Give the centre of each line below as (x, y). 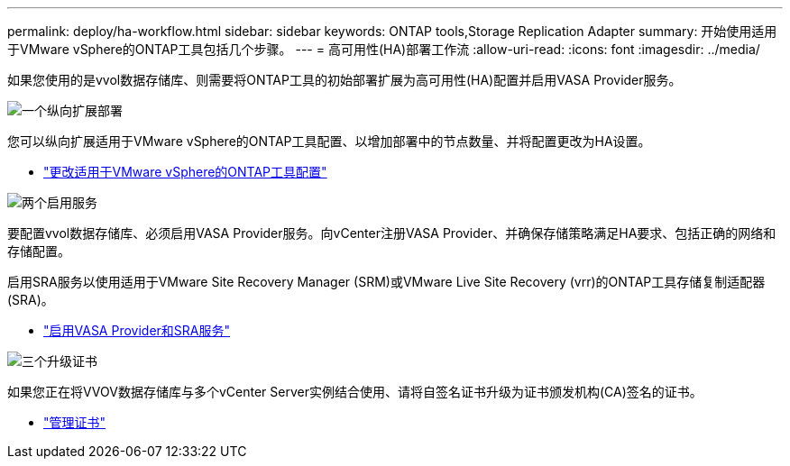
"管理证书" (75, 422)
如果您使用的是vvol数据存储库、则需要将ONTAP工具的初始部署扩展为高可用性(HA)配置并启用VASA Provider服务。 (344, 80)
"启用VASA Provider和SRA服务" (137, 330)
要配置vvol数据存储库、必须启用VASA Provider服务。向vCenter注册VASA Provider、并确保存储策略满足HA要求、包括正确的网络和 (392, 233)
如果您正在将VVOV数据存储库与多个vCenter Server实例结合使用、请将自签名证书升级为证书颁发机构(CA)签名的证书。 (355, 392)
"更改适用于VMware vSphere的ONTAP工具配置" (185, 172)
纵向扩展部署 (85, 110)
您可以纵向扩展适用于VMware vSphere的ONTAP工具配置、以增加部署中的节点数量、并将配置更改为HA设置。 (329, 141)
